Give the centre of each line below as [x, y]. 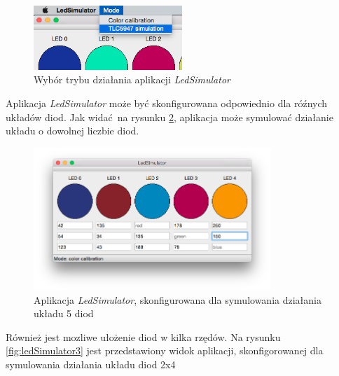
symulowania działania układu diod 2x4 [91, 364]
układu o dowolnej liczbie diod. [72, 131]
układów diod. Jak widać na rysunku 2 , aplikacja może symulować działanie [169, 117]
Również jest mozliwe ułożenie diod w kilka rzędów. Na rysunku [143, 336]
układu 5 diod [64, 313]
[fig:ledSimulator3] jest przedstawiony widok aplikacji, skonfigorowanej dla [165, 350]
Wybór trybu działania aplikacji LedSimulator [132, 79]
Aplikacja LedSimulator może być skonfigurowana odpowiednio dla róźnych [167, 103]
